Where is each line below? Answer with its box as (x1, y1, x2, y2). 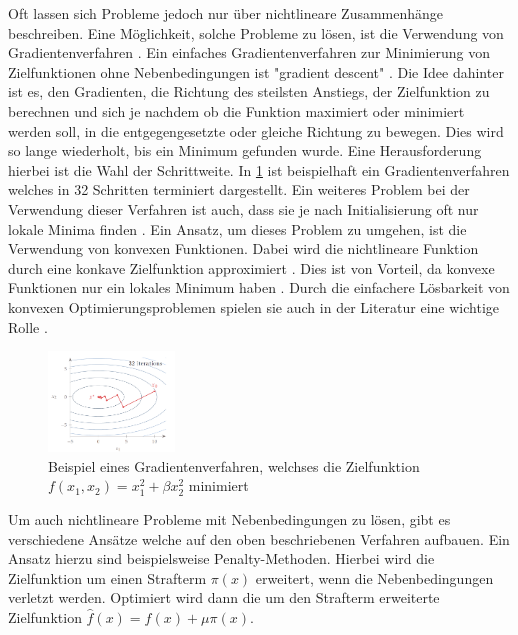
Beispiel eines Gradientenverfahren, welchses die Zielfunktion (48, 455, 420, 476)
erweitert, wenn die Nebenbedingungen (255, 567, 494, 588)
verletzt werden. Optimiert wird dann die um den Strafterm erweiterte (8, 587, 440, 608)
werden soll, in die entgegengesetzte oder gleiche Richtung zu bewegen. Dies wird (8, 120, 504, 141)
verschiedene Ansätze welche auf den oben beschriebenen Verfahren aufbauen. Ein (8, 528, 510, 549)
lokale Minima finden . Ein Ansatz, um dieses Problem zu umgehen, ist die (8, 218, 467, 239)
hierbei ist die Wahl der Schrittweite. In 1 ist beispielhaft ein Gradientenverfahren (8, 159, 510, 180)
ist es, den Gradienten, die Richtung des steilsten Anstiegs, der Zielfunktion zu (8, 81, 490, 102)
